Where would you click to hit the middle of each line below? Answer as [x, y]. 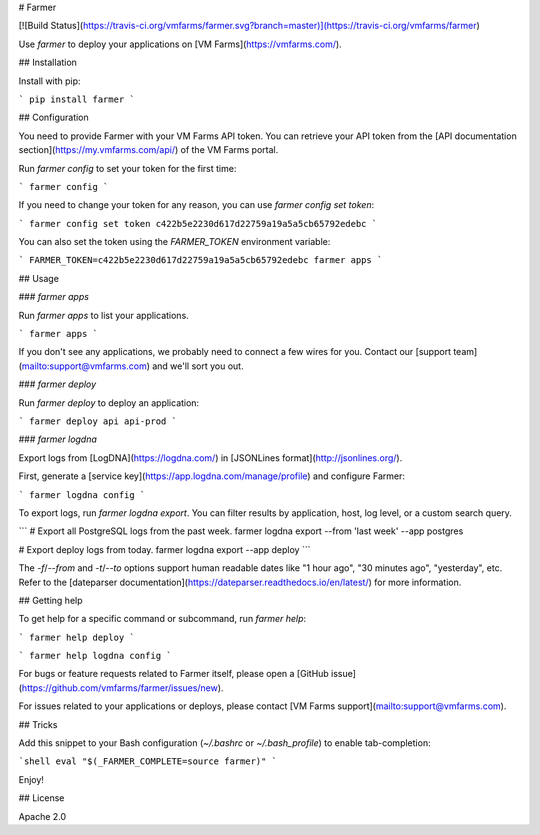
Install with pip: [49, 81]
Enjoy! [31, 779]
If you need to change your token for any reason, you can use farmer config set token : [196, 205]
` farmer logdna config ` [82, 494]
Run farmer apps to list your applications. [103, 315]
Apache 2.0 [42, 816]
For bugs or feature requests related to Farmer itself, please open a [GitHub [173, 674]
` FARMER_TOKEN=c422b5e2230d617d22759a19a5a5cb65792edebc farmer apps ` [200, 260]
